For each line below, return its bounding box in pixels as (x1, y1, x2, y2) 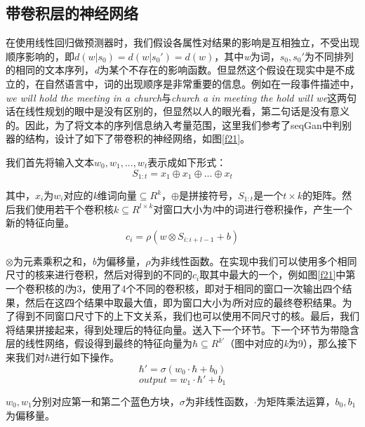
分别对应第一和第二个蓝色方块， (32, 393, 180, 408)
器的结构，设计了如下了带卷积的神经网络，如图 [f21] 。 (6, 131, 251, 146)
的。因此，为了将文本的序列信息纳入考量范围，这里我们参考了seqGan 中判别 (6, 117, 352, 132)
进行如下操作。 (51, 349, 120, 364)
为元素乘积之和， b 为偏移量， (13, 253, 146, 268)
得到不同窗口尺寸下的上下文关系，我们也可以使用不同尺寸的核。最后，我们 (15, 309, 359, 323)
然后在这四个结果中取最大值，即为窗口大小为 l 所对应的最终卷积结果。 (25, 294, 343, 309)
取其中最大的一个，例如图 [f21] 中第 (199, 267, 356, 282)
